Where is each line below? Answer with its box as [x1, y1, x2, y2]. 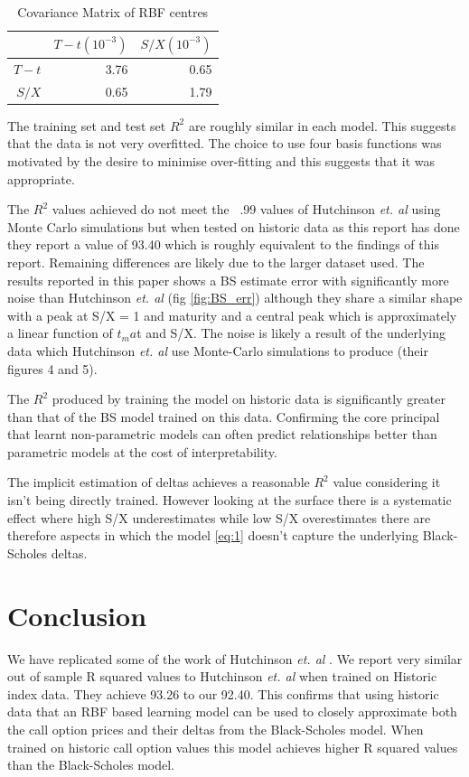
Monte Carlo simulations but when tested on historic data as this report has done [7, 217, 460, 236]
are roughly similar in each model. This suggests [188, 116, 456, 135]
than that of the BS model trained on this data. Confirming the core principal [7, 407, 440, 426]
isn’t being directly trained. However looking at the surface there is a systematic [7, 491, 452, 510]
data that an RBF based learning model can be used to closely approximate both [7, 702, 457, 721]
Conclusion [7, 596, 147, 633]
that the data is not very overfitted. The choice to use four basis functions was [7, 134, 442, 153]
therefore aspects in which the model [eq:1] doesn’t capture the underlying [7, 526, 419, 545]
